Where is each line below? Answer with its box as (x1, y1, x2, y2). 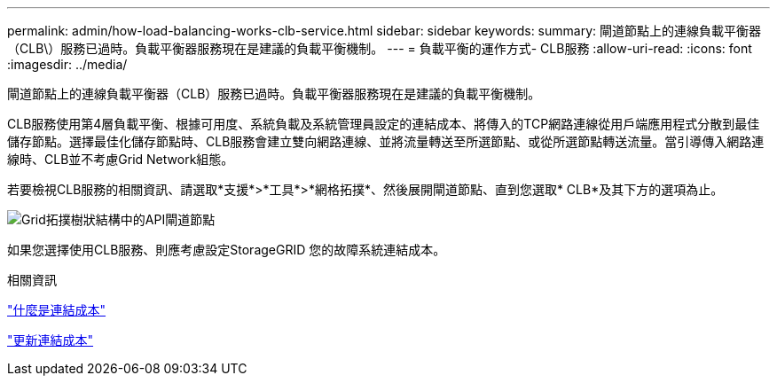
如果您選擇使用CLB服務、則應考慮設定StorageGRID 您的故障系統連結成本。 (7, 242, 446, 257)
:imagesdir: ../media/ (7, 57, 128, 72)
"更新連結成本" (7, 332, 94, 348)
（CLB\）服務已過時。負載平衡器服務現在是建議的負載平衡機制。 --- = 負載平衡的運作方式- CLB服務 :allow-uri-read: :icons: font (7, 41, 752, 56)
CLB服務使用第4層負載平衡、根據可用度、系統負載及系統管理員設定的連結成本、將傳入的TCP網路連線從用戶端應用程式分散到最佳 (7, 116, 760, 131)
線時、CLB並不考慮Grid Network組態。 (7, 152, 234, 167)
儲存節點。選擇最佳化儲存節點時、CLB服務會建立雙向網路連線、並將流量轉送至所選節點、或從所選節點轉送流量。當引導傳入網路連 (7, 134, 765, 149)
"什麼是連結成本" (7, 302, 106, 317)
